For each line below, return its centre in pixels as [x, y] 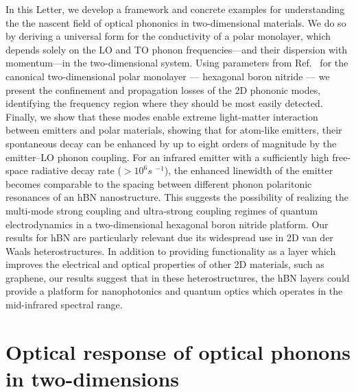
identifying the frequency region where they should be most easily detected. [164, 103]
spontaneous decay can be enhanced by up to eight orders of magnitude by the [171, 143]
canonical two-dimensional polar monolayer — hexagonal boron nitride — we [168, 76]
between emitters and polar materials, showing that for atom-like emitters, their [174, 130]
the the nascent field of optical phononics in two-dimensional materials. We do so [176, 22]
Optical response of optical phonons [178, 351]
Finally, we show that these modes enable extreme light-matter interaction [162, 116]
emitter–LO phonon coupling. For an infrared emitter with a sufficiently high [167, 157]
